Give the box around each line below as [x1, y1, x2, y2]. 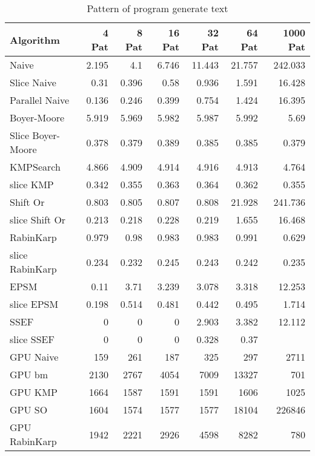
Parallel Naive [10, 93, 70, 107]
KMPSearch [10, 160, 61, 174]
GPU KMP [10, 385, 58, 399]
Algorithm [10, 32, 60, 47]
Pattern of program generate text [87, 1, 228, 15]
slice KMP [10, 177, 54, 191]
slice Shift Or [10, 213, 66, 226]
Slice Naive [10, 75, 56, 89]
